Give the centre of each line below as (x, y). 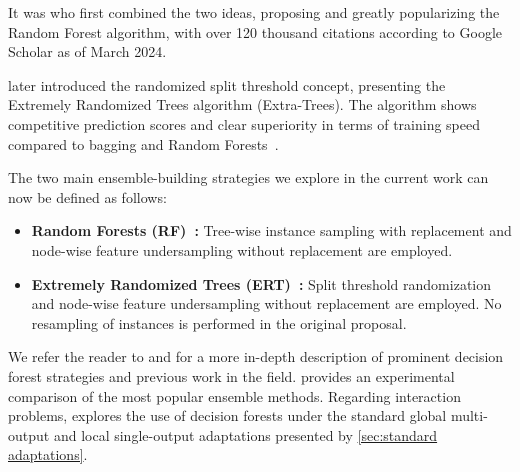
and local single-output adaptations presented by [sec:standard (245, 434)
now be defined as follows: (87, 196)
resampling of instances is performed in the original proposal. (219, 322)
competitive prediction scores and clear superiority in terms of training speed (244, 123)
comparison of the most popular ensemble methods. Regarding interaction (234, 395)
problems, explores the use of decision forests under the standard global (227, 415)
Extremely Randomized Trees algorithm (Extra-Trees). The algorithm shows (242, 104)
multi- (469, 415)
